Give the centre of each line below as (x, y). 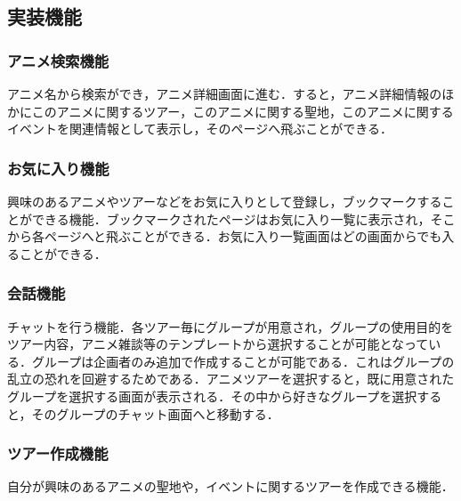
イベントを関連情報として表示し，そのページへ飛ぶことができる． (200, 129)
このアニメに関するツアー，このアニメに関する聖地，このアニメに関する (243, 111)
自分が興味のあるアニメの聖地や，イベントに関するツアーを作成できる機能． (230, 486)
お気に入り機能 (58, 168)
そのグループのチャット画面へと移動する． (155, 413)
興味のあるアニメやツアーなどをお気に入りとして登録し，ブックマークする (225, 201)
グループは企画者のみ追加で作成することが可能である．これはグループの (243, 361)
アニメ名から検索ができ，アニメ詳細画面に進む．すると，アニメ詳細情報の (225, 93)
